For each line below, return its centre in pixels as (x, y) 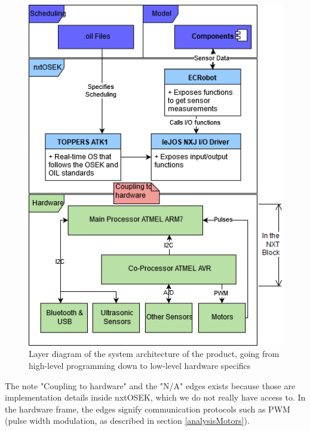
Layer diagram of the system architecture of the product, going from (154, 354)
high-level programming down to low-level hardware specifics (140, 366)
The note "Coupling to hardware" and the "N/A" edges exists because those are (150, 385)
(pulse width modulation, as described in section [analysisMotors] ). (127, 421)
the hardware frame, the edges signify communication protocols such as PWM (148, 409)
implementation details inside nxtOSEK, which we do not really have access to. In (155, 397)
